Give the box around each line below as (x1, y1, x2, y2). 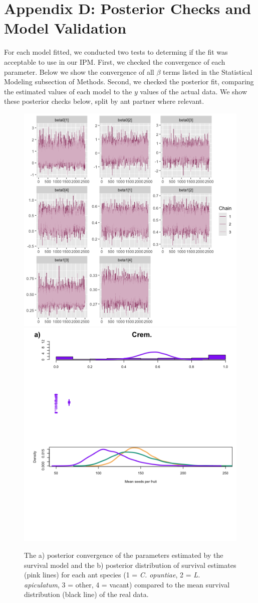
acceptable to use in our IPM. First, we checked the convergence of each (4, 56, 225, 67)
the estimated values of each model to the (4, 86, 132, 96)
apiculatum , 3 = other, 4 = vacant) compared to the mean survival (24, 579, 230, 589)
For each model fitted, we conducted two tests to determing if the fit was (4, 47, 228, 57)
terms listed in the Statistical (163, 66, 252, 77)
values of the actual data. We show (140, 86, 247, 96)
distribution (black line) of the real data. (24, 589, 149, 599)
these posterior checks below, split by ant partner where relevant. (4, 96, 204, 106)
